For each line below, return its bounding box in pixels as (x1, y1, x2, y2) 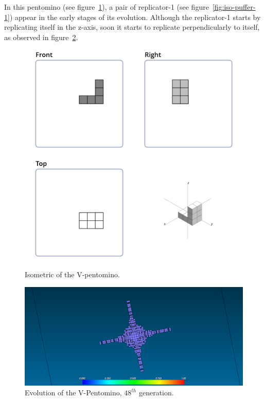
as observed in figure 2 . (4, 31, 78, 42)
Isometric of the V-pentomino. (25, 269, 120, 279)
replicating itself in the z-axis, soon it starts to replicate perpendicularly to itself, (4, 22, 260, 32)
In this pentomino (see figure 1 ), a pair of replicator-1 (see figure (4, 2, 209, 12)
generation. (138, 387, 174, 398)
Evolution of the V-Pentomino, (25, 387, 122, 398)
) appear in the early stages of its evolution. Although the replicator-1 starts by (9, 11, 261, 22)
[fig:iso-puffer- (212, 2, 256, 12)
